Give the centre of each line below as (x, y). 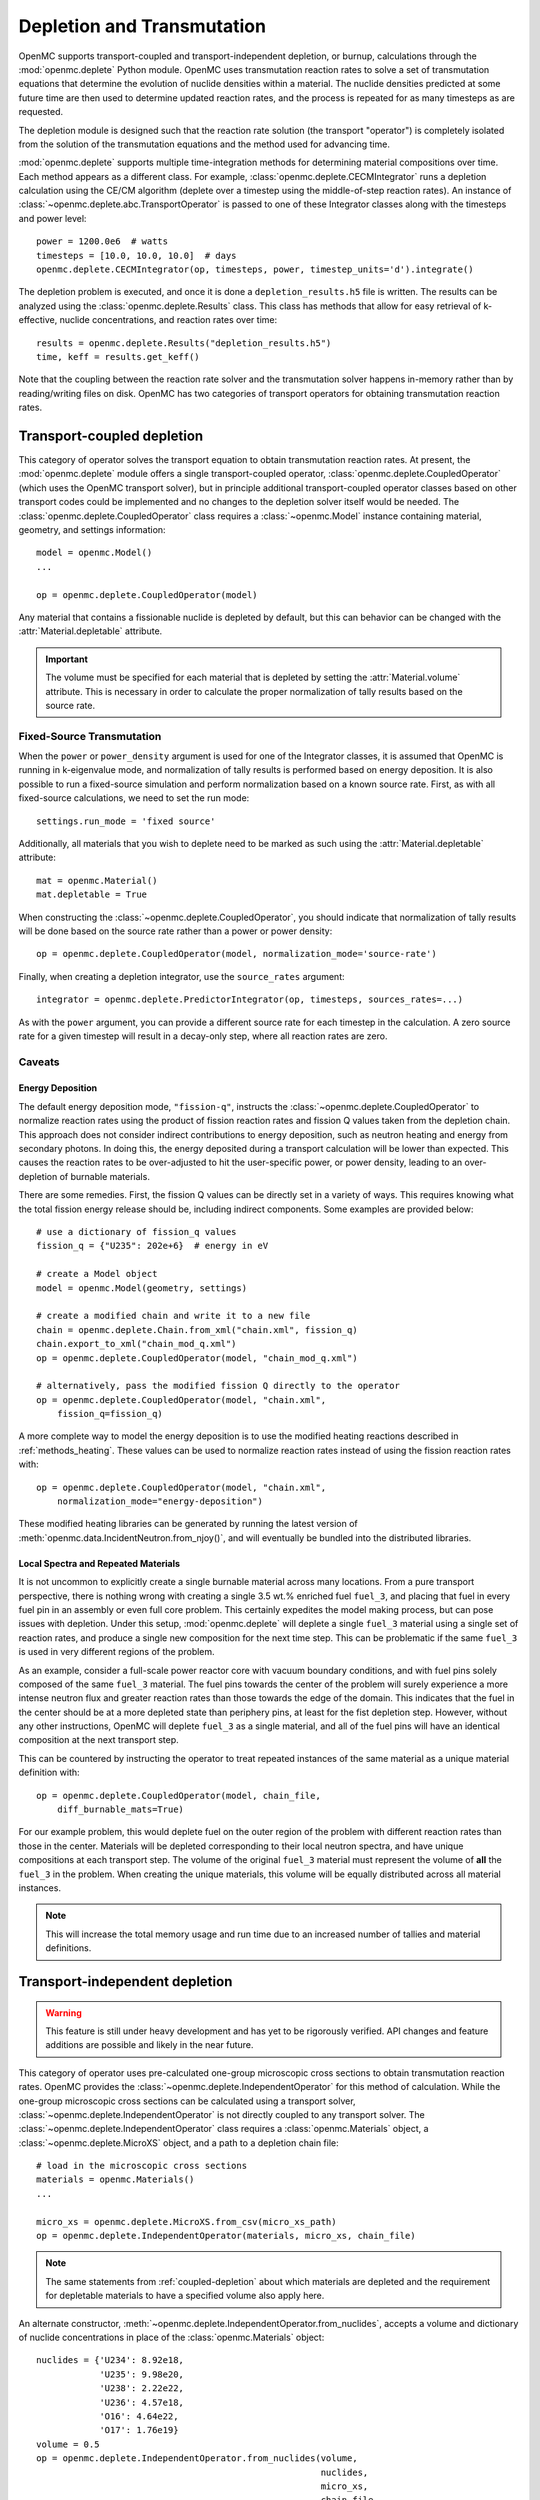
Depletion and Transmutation (142, 26)
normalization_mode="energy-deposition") (160, 1501)
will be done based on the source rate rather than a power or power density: (175, 931)
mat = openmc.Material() (97, 880)
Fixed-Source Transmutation (90, 736)
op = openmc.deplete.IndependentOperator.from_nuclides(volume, (197, 2458)
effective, (38, 320)
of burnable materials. (104, 1176)
